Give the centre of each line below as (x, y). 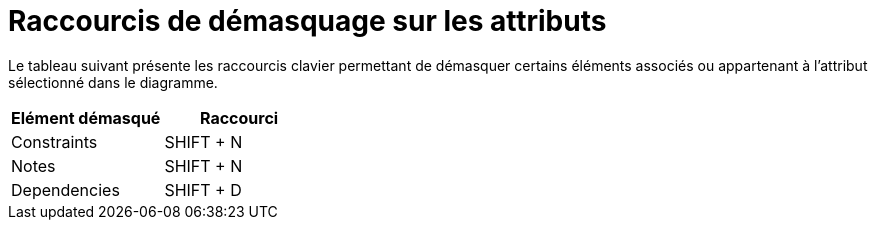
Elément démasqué (86, 117)
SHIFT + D (203, 189)
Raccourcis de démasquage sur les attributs (307, 21)
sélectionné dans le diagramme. (113, 82)
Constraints (54, 141)
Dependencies (65, 189)
